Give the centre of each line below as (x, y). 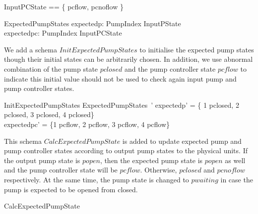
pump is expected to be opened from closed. (71, 189)
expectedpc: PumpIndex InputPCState (63, 33)
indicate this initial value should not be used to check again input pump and (120, 78)
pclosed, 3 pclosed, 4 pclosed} (49, 114)
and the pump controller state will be (61, 170)
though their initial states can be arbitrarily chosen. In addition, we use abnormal (129, 59)
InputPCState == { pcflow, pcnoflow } (64, 6)
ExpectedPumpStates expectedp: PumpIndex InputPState (93, 23)
